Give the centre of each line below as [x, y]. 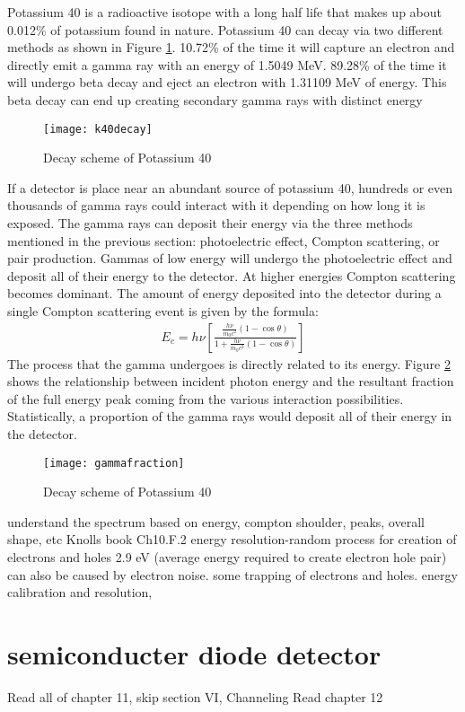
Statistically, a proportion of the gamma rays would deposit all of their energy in [230, 416]
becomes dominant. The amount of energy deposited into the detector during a [224, 293]
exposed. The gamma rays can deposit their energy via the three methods [210, 223]
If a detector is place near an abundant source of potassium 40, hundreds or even [230, 187]
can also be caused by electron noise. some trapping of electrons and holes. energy [232, 574]
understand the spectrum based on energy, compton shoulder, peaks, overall [216, 521]
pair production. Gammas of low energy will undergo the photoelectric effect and [230, 258]
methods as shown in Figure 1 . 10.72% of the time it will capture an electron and [231, 47]
